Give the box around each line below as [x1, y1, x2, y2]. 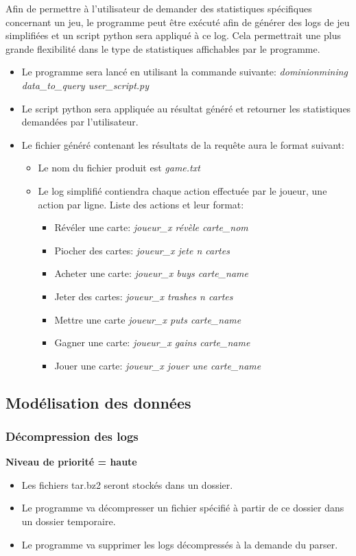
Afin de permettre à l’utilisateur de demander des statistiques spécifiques [5, 1, 312, 15]
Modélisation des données [5, 391, 191, 413]
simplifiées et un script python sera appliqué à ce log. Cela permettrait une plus [5, 28, 341, 43]
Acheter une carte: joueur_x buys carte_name [54, 266, 248, 280]
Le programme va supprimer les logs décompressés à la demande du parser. [21, 537, 338, 551]
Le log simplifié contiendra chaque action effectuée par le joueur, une [38, 183, 327, 197]
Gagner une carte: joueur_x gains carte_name [54, 335, 250, 350]
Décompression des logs [5, 427, 139, 444]
